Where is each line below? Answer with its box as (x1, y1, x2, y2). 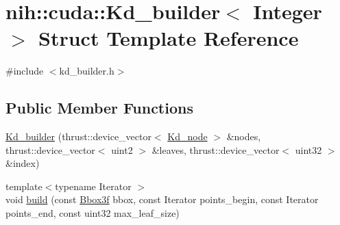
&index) (5, 156, 40, 170)
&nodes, (226, 129, 261, 144)
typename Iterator (55, 178, 132, 193)
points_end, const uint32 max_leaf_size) (5, 206, 180, 220)
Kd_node (167, 129, 208, 144)
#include (5, 64, 44, 78)
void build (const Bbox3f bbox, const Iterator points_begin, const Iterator (5, 192, 319, 207)
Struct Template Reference (38, 24, 299, 52)
